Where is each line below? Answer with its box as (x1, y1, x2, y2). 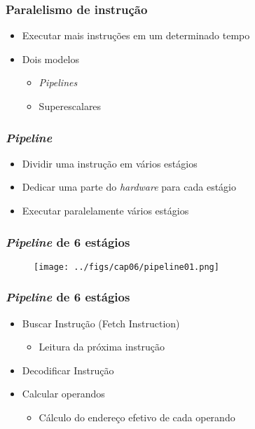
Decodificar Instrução (22, 362, 114, 377)
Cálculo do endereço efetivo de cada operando (39, 410, 235, 425)
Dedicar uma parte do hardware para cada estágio (22, 179, 236, 194)
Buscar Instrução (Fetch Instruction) (22, 315, 180, 330)
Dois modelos (22, 51, 80, 66)
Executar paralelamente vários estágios (22, 203, 189, 217)
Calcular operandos (22, 386, 105, 401)
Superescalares (39, 99, 102, 113)
